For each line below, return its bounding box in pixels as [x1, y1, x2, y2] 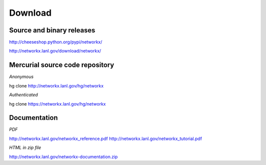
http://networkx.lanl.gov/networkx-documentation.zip [9, 154, 118, 160]
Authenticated [9, 92, 38, 98]
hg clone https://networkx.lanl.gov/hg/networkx [9, 101, 106, 107]
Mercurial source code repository [9, 61, 114, 69]
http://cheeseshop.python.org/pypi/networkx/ [9, 39, 102, 45]
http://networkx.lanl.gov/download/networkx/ [9, 48, 101, 54]
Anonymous [9, 74, 34, 80]
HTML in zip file [9, 145, 41, 151]
